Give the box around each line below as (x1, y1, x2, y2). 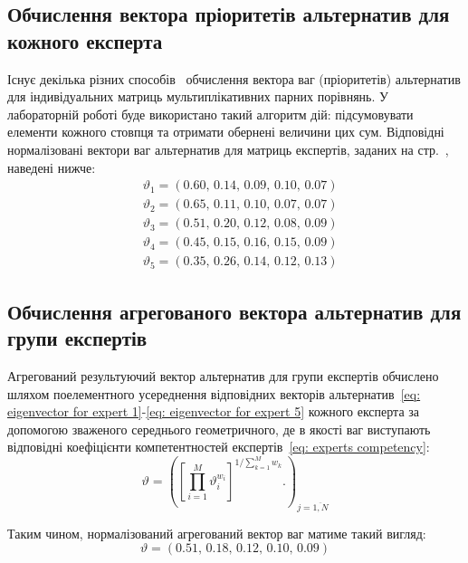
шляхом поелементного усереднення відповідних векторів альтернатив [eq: (7, 384, 421, 403)
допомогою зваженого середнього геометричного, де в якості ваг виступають (7, 419, 431, 438)
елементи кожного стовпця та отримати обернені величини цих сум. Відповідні (7, 122, 444, 141)
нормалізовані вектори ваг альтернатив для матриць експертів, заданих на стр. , (7, 139, 449, 158)
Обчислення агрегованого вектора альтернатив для (7, 297, 462, 325)
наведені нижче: (7, 157, 96, 177)
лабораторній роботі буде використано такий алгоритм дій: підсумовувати (7, 104, 414, 123)
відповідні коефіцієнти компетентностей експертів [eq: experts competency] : (7, 437, 430, 456)
